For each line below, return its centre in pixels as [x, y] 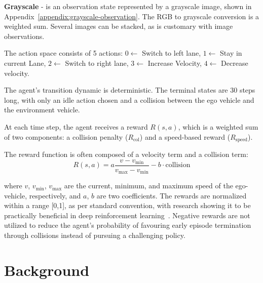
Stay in [231, 53]
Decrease [235, 63]
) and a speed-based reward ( [185, 136]
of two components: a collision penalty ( [66, 136]
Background [47, 270]
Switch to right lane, [97, 63]
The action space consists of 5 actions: [64, 53]
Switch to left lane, [172, 53]
